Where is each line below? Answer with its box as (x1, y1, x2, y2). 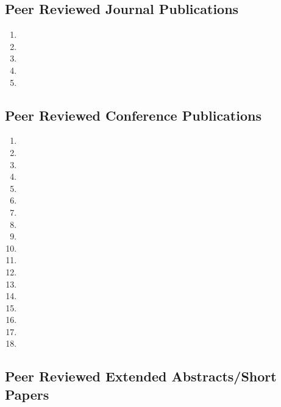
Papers (5, 384, 49, 403)
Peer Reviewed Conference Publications (5, 105, 261, 124)
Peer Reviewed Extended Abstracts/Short (5, 367, 277, 386)
